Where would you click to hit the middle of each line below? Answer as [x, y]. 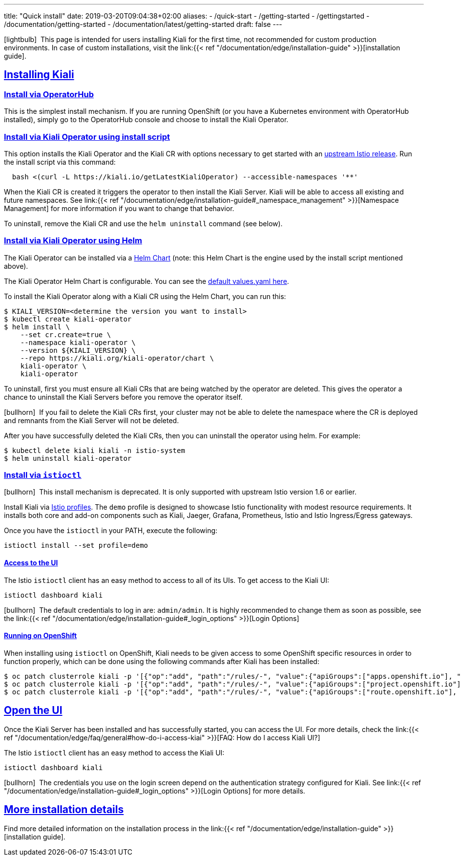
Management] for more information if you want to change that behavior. [119, 208]
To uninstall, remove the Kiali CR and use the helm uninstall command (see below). [143, 223]
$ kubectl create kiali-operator [68, 319]
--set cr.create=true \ [66, 334]
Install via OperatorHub [49, 94]
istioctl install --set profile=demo [76, 546]
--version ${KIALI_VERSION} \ [78, 350]
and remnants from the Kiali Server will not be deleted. [92, 420]
